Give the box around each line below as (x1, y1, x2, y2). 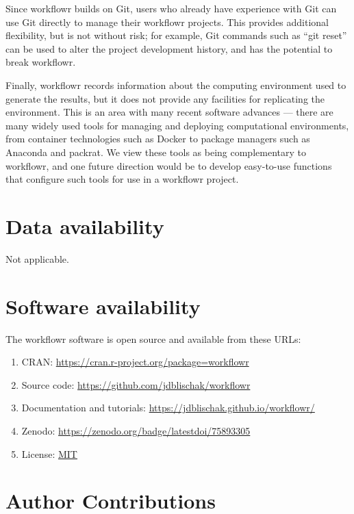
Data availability (5, 211, 164, 240)
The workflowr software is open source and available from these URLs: (5, 331, 301, 346)
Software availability (5, 292, 201, 320)
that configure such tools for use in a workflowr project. (5, 172, 239, 186)
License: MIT (21, 446, 77, 461)
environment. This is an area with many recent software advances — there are (5, 105, 333, 119)
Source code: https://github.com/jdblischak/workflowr (21, 377, 251, 391)
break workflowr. (5, 55, 76, 69)
